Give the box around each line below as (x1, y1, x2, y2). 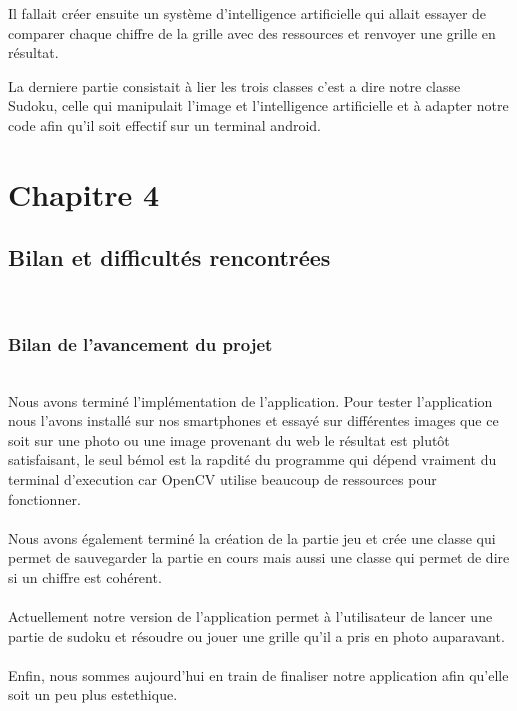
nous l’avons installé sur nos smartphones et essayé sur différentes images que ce (8, 410, 499, 431)
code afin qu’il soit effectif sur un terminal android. (8, 114, 321, 135)
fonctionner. (8, 488, 81, 509)
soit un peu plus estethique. (8, 684, 178, 705)
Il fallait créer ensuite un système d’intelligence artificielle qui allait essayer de (8, 3, 487, 23)
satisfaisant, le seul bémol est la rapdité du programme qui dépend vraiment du (8, 449, 497, 470)
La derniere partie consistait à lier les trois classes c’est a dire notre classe (8, 75, 461, 96)
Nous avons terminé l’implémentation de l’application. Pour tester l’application (8, 390, 493, 411)
